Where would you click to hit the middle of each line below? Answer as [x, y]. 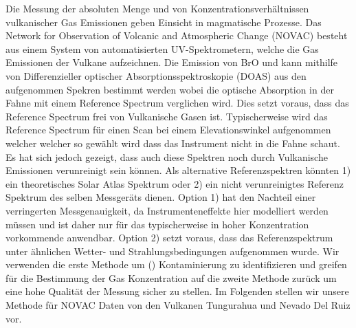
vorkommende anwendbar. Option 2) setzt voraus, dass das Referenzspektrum [169, 238]
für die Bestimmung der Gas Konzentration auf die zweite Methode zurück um [171, 277]
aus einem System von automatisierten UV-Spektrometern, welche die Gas [162, 48]
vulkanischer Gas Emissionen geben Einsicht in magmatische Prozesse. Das [164, 22]
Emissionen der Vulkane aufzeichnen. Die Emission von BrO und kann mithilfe [172, 62]
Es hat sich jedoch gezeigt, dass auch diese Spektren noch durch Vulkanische [167, 156]
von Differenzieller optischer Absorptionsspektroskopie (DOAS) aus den [156, 75]
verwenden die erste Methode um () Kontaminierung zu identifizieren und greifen [176, 264]
